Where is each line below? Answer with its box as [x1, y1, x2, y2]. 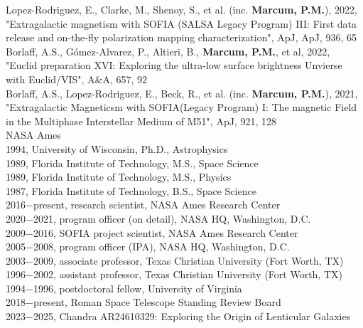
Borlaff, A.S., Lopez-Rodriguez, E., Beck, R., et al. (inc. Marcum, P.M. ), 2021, [6, 85, 358, 100]
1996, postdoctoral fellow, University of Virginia [33, 280, 242, 295]
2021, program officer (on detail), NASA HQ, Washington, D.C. [33, 211, 311, 226]
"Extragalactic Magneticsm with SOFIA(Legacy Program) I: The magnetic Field [6, 100, 357, 115]
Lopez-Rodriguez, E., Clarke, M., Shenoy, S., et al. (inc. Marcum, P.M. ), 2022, [6, 2, 357, 16]
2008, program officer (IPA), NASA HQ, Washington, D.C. [33, 239, 290, 254]
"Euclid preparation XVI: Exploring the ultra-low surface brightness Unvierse [6, 58, 342, 73]
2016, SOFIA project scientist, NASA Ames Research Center [33, 225, 298, 240]
